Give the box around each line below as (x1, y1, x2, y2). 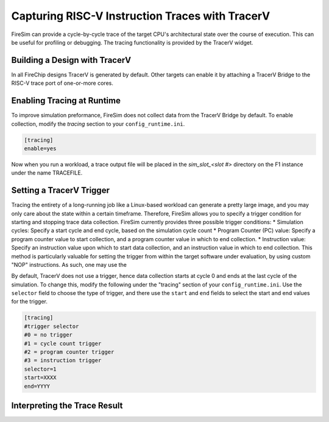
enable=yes (24, 145, 57, 152)
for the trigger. (11, 298, 48, 305)
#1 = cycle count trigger (24, 340, 102, 347)
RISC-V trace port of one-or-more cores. (11, 79, 114, 87)
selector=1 (24, 365, 57, 373)
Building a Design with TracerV (11, 55, 131, 65)
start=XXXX (24, 374, 57, 381)
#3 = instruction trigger (24, 357, 102, 364)
